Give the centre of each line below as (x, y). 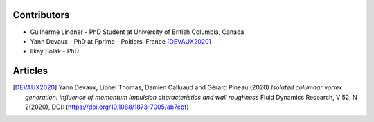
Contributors (41, 15)
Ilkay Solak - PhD (55, 51)
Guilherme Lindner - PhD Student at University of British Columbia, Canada (137, 32)
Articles (30, 71)
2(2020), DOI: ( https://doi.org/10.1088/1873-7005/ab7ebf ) (107, 107)
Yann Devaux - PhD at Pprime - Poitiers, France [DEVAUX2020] (121, 41)
